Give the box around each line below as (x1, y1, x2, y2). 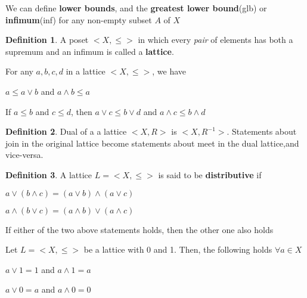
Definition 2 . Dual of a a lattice (5, 125, 127, 138)
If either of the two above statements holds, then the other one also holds (5, 223, 274, 235)
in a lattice (66, 65, 106, 77)
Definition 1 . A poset (5, 33, 89, 46)
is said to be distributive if (158, 168, 262, 181)
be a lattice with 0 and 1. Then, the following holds (83, 243, 272, 256)
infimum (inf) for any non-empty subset (5, 13, 152, 26)
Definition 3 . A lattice (5, 168, 92, 181)
